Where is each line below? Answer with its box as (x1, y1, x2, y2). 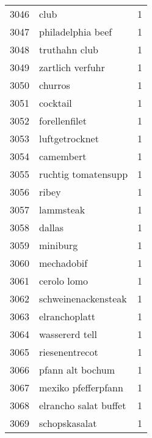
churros (39, 78, 70, 92)
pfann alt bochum (39, 363, 115, 377)
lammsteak (39, 202, 85, 217)
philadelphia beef (39, 25, 112, 39)
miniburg (39, 238, 78, 252)
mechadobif (39, 256, 88, 270)
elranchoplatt (39, 309, 96, 323)
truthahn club (39, 42, 98, 56)
